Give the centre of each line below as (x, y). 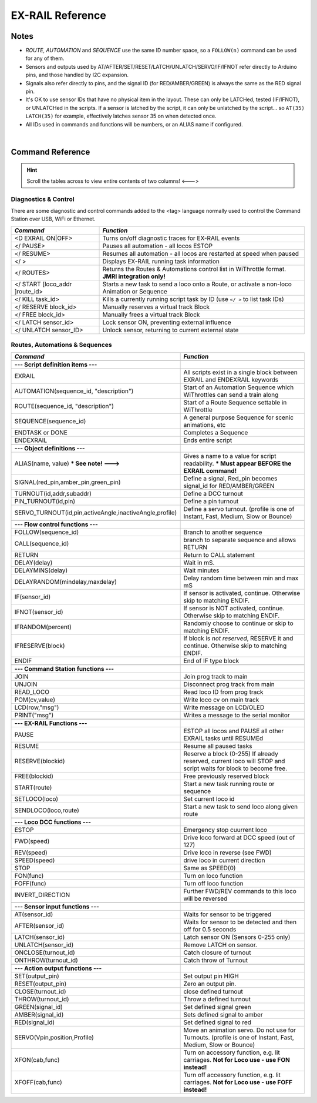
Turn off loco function (213, 884)
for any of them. (45, 58)
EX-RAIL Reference (59, 15)
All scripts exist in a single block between (240, 372)
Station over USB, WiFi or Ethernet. (53, 219)
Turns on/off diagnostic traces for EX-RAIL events (171, 238)
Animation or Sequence (135, 291)
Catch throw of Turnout (216, 960)
